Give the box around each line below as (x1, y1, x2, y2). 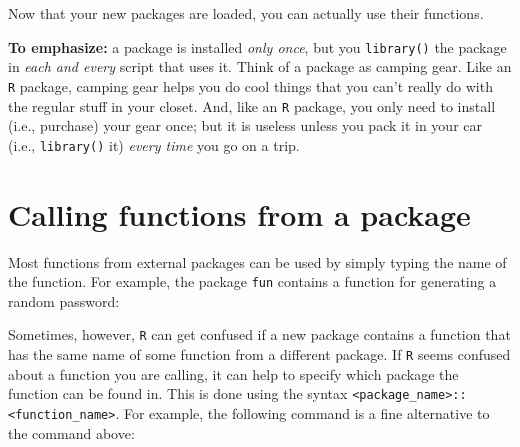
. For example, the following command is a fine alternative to (115, 402, 490, 423)
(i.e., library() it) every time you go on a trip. (8, 134, 300, 155)
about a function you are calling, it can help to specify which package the (8, 363, 459, 384)
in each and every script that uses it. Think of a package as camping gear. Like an (8, 56, 512, 77)
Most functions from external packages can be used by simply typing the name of (8, 251, 507, 272)
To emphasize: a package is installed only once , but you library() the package (8, 36, 507, 57)
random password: (8, 290, 120, 311)
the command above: (8, 422, 135, 443)
